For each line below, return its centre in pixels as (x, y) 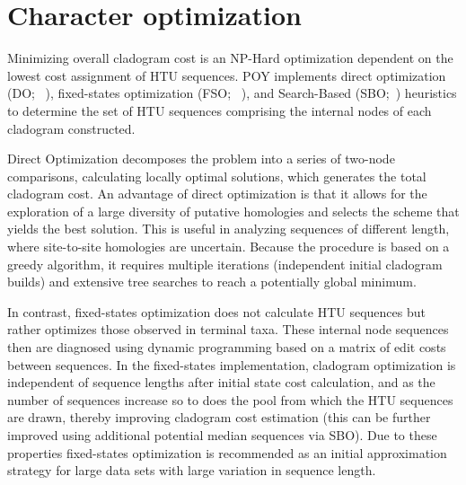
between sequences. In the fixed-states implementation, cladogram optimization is (232, 364)
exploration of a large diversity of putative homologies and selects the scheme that (233, 211)
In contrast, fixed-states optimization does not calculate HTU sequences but (216, 311)
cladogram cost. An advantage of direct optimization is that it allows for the (217, 194)
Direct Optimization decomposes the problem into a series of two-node (201, 159)
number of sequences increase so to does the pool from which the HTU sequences (230, 399)
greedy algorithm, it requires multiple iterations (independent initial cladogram (225, 264)
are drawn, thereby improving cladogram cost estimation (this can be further (219, 417)
